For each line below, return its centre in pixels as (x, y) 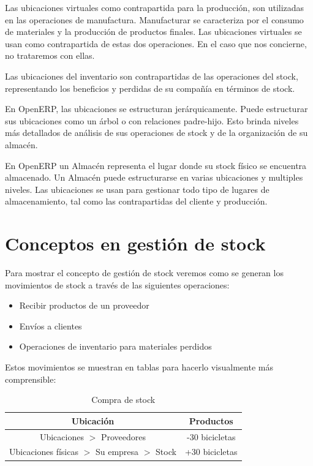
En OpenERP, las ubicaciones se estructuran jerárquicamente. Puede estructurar (156, 109)
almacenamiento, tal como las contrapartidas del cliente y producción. (136, 201)
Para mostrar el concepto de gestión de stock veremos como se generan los (144, 273)
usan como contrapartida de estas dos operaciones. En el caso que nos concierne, (156, 43)
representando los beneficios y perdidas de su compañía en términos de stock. (150, 88)
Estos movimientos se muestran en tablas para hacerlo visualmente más (139, 367)
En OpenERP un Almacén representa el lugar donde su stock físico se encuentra (156, 165)
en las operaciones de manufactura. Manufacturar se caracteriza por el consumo (154, 19)
